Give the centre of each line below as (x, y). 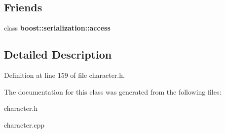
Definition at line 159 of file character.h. (64, 75)
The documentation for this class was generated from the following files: (113, 91)
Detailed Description (58, 54)
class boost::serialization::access (57, 28)
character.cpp (24, 124)
